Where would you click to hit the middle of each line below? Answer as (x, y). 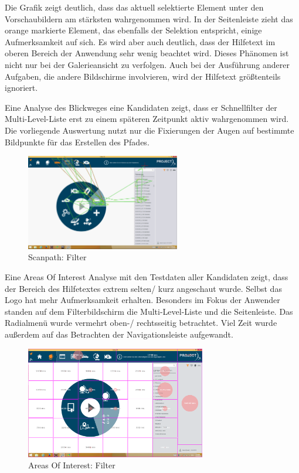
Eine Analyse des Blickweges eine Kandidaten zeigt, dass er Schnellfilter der (141, 107)
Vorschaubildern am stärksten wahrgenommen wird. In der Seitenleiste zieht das (149, 18)
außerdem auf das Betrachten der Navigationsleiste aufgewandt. (119, 334)
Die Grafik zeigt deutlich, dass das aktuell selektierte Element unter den (134, 7)
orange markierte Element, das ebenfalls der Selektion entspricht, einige (133, 30)
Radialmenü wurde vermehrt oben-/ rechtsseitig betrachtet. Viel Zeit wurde (141, 323)
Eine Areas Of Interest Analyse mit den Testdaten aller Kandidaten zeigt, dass (147, 277)
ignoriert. (21, 88)
